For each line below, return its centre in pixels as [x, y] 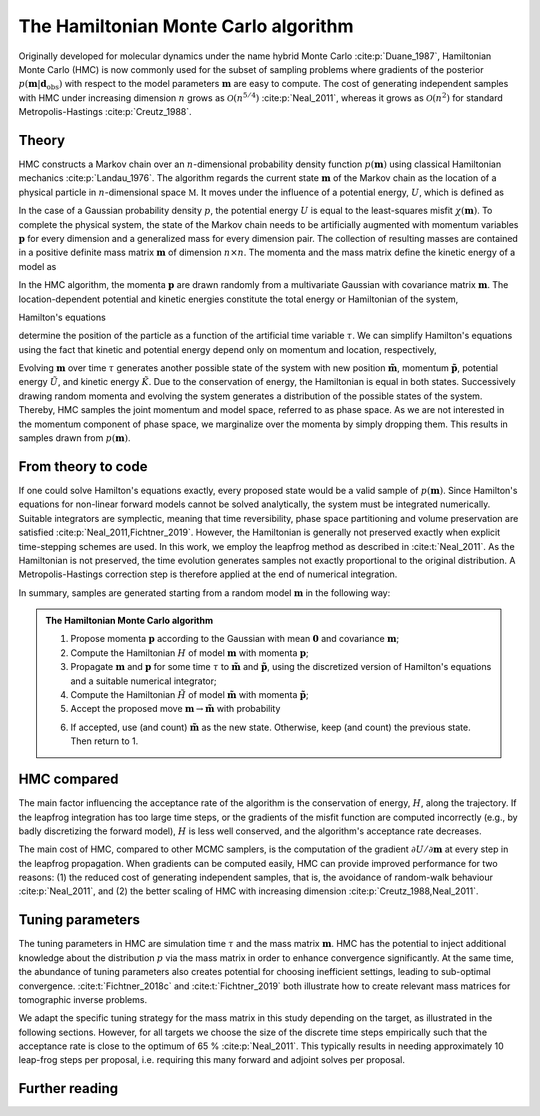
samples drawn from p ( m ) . [74, 438]
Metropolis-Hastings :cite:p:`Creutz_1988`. [105, 112]
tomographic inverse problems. [83, 999]
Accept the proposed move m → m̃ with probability [175, 709]
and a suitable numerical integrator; [143, 681]
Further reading [68, 1088]
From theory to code [83, 466]
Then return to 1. [104, 741]
